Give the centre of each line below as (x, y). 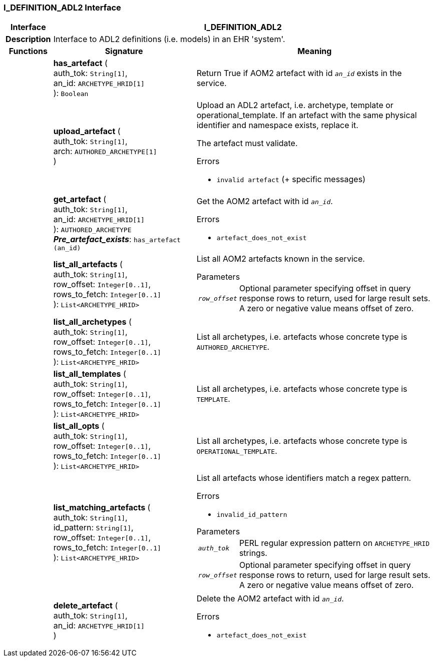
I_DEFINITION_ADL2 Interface (62, 8)
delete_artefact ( (86, 605)
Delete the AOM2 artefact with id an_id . (270, 599)
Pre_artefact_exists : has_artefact (117, 239)
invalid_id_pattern (252, 515)
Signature (124, 51)
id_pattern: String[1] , (93, 527)
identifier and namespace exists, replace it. (277, 125)
